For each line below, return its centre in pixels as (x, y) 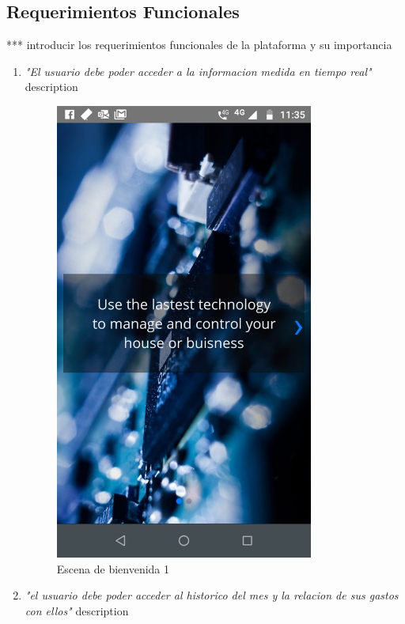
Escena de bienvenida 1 (113, 568)
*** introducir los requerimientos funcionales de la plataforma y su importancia (199, 45)
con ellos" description (77, 610)
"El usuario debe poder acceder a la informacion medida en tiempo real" (198, 71)
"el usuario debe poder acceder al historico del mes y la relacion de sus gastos (212, 595)
